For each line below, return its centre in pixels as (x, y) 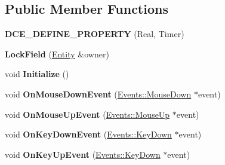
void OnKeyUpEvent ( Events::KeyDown (83, 154)
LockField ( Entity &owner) (57, 54)
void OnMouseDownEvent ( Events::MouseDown (98, 94)
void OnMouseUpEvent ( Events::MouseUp (87, 114)
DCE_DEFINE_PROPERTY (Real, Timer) (95, 34)
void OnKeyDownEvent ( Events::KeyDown (88, 134)
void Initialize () (37, 74)
